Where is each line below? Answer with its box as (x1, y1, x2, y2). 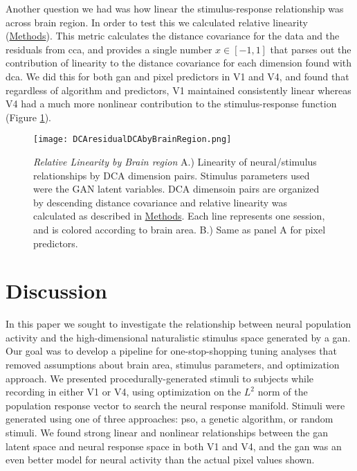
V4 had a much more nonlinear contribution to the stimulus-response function (6, 96, 337, 111)
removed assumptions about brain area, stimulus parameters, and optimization (6, 357, 340, 372)
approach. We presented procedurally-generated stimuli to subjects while (6, 371, 314, 385)
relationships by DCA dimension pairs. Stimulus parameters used (33, 168, 310, 182)
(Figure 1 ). (6, 109, 51, 124)
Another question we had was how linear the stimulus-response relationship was (6, 1, 344, 15)
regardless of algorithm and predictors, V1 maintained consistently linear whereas (6, 82, 351, 97)
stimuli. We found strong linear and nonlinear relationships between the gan (6, 425, 329, 440)
